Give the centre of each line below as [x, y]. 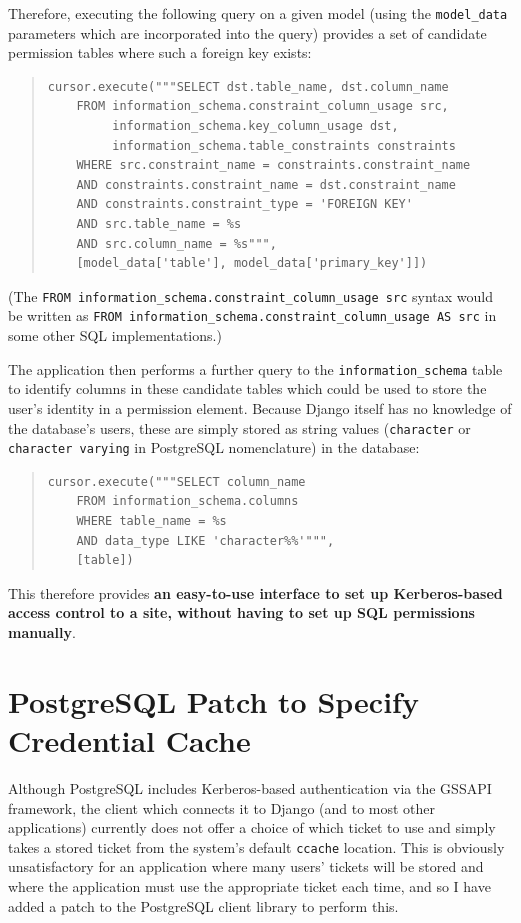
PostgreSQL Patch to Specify [213, 700]
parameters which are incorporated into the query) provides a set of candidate [247, 32]
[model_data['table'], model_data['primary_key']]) [252, 263]
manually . [42, 632]
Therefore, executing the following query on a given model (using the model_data [258, 13]
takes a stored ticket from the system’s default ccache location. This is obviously [256, 846]
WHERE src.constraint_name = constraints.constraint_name [273, 165]
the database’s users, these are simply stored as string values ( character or [239, 427]
